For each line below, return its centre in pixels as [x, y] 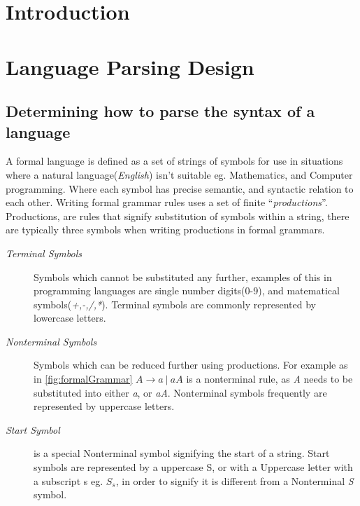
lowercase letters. [70, 318]
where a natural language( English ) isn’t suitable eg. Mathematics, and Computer [179, 174]
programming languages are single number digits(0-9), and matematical [187, 290]
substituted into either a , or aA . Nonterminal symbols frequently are [180, 392]
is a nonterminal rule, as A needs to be [269, 379]
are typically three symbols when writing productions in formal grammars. [165, 230]
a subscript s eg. [69, 480]
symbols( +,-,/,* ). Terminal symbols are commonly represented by [175, 304]
